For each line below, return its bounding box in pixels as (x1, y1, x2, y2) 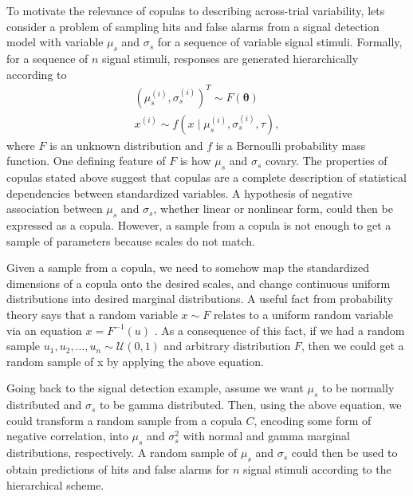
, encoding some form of (254, 411, 372, 428)
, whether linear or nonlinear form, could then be (153, 200, 393, 217)
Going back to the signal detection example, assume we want (6, 380, 304, 396)
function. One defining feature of (6, 152, 166, 169)
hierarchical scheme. (6, 476, 104, 493)
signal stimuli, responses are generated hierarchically (102, 49, 359, 66)
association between (6, 200, 103, 217)
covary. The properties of (265, 152, 387, 169)
